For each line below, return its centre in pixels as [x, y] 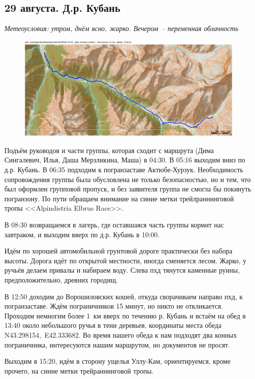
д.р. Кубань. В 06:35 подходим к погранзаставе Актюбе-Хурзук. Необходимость [124, 170]
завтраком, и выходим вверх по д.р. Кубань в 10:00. [82, 234]
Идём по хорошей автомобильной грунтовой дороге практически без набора [118, 251]
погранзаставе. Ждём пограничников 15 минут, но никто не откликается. [114, 306]
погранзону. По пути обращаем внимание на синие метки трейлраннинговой [119, 198]
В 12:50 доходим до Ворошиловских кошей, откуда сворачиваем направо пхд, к [124, 296]
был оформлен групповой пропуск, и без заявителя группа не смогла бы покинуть [128, 189]
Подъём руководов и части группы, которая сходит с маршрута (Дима [109, 150]
